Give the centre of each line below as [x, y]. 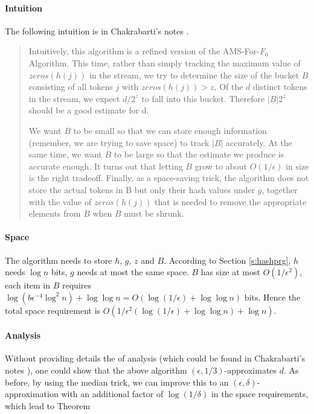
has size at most [230, 272]
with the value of [60, 201]
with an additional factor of [112, 394]
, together [280, 189]
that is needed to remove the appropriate [231, 201]
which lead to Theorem [48, 405]
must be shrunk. [154, 213]
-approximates [251, 370]
